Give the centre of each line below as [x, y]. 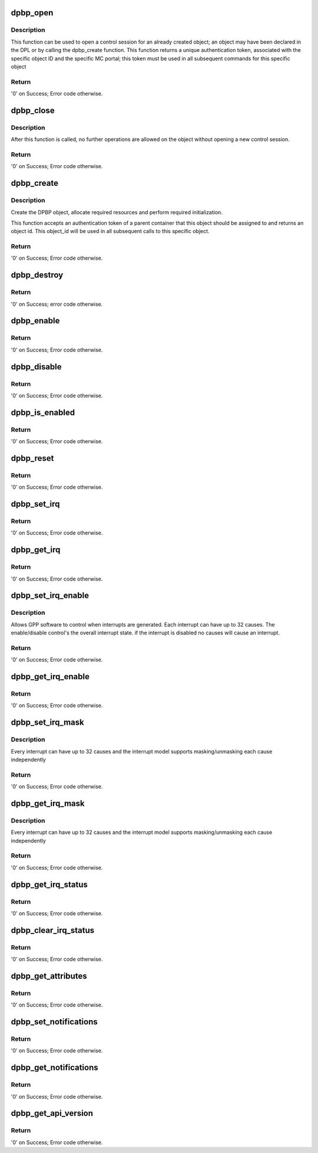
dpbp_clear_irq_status [53, 930]
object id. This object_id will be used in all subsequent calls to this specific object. [110, 231]
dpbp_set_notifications [54, 1022]
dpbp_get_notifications [54, 1068]
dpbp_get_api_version [52, 1113]
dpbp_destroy [37, 275]
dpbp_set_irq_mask [48, 723]
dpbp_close [33, 110]
